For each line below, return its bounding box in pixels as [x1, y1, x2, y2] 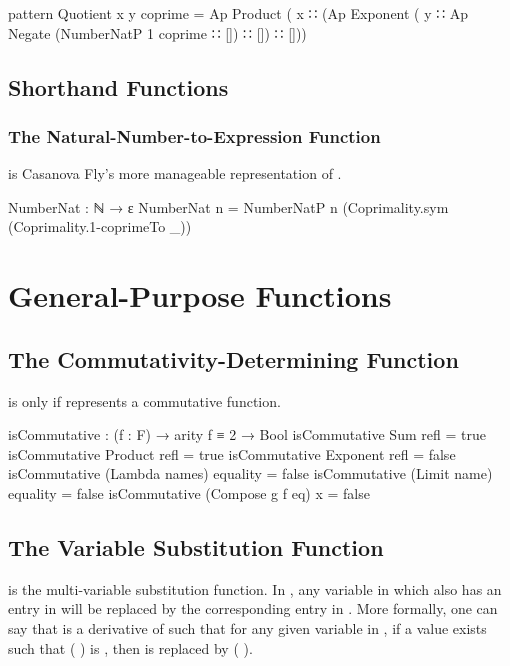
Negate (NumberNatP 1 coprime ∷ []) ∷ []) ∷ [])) [8, 22, 307, 43]
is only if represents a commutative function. [8, 390, 281, 411]
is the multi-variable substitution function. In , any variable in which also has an [8, 578, 502, 599]
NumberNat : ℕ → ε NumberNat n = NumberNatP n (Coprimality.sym [8, 196, 449, 217]
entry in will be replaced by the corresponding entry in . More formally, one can [8, 598, 498, 619]
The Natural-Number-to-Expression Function [8, 123, 381, 148]
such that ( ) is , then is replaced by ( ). [8, 637, 253, 658]
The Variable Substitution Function [8, 531, 384, 562]
